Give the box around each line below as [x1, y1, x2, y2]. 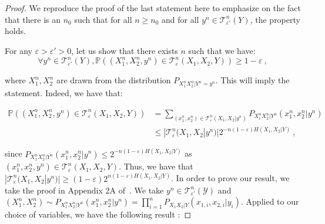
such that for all [74, 13, 132, 25]
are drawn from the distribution [56, 74, 171, 86]
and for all [162, 13, 199, 25]
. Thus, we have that [119, 160, 193, 172]
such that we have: [188, 44, 256, 56]
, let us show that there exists [71, 44, 178, 56]
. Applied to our [241, 195, 299, 208]
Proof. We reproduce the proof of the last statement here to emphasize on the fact [5, 2, 301, 13]
